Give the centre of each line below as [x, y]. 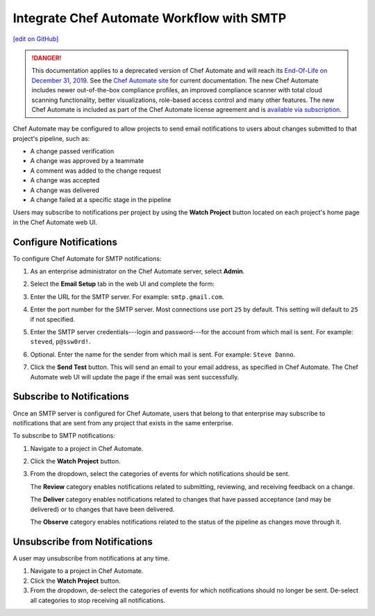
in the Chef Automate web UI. [55, 222]
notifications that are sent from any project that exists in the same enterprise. [123, 422]
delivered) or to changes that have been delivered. [102, 509]
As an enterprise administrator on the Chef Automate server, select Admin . [137, 271]
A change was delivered [65, 190]
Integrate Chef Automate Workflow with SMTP [150, 18]
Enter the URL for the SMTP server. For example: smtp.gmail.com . [127, 297]
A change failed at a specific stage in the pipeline [101, 200]
